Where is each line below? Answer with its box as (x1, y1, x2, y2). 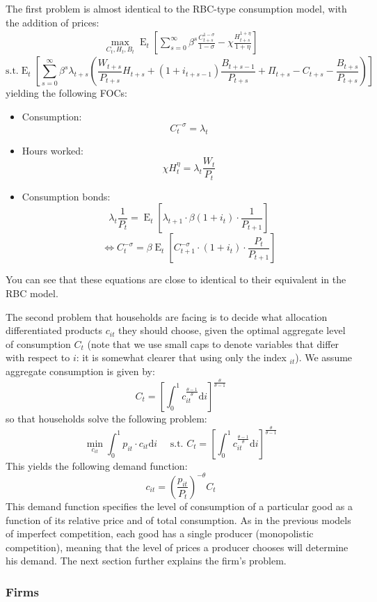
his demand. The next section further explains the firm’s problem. (6, 553, 287, 568)
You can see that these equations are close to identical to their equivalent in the (6, 272, 346, 287)
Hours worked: (22, 143, 83, 157)
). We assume (295, 350, 353, 365)
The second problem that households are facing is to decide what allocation (6, 309, 328, 324)
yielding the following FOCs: (6, 86, 127, 100)
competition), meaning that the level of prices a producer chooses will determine (6, 539, 348, 554)
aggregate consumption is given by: (6, 363, 155, 378)
